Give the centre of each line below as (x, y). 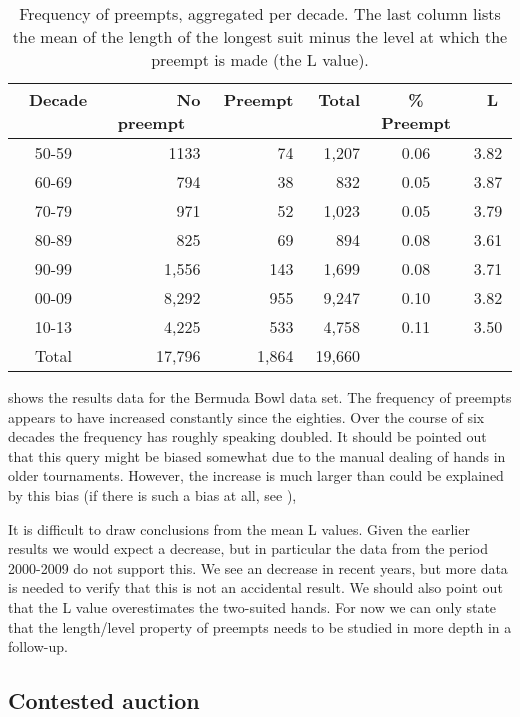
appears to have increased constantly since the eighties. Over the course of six (246, 416)
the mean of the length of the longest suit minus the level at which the (260, 36)
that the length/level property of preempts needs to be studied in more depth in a (260, 626)
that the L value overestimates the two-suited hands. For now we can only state (252, 606)
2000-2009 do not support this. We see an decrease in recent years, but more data (258, 567)
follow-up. (38, 646)
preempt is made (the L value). (260, 59)
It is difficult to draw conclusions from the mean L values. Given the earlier (239, 528)
